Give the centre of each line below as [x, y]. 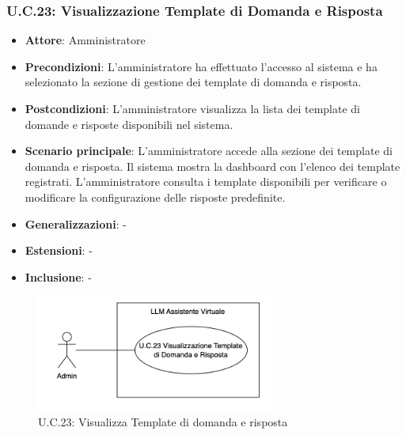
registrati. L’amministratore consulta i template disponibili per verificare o [206, 182]
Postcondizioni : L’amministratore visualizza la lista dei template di [192, 108]
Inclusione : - [58, 276]
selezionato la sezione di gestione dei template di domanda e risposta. [193, 82]
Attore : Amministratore [85, 40]
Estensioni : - [59, 250]
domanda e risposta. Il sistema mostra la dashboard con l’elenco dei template [212, 166]
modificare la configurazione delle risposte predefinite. [155, 197]
